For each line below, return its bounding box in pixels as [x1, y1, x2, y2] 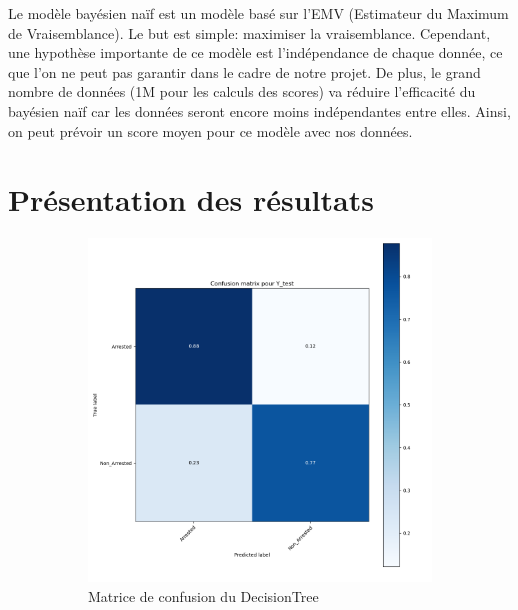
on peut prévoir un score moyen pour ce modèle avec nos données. [8, 120, 413, 141]
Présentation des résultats [8, 179, 374, 220]
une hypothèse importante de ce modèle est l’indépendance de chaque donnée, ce [8, 42, 503, 63]
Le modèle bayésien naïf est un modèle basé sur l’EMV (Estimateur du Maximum [8, 3, 509, 23]
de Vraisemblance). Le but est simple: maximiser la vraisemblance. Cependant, [8, 22, 491, 43]
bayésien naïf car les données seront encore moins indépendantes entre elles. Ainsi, [8, 100, 511, 121]
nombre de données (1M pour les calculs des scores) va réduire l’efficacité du [8, 81, 476, 102]
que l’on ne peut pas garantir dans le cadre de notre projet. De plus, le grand [8, 61, 481, 82]
